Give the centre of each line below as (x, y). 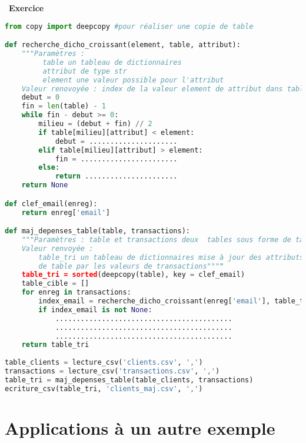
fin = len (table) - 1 (64, 106)
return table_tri (55, 345)
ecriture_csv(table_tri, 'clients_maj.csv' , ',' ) (104, 389)
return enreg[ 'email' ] (66, 212)
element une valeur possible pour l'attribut (133, 80)
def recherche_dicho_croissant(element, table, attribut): (123, 45)
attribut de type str (85, 71)
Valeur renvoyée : (57, 248)
